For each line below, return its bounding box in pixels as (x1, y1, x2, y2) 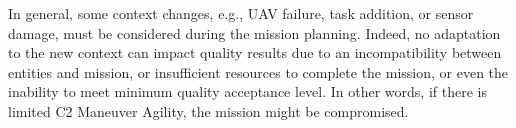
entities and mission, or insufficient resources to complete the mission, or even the (8, 61, 509, 82)
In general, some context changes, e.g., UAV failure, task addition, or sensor (8, 3, 474, 23)
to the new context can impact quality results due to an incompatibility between (8, 42, 502, 63)
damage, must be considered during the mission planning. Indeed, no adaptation (8, 22, 501, 43)
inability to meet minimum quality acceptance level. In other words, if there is (8, 81, 487, 102)
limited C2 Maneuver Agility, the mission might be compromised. (8, 100, 409, 121)
